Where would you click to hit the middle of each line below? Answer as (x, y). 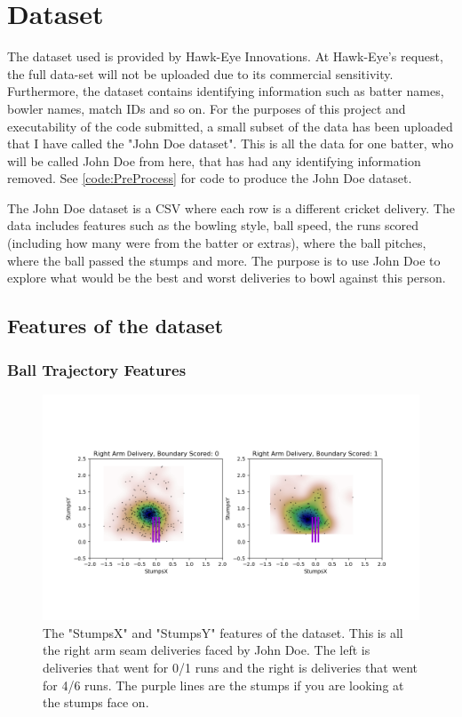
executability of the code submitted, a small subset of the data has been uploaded (230, 126)
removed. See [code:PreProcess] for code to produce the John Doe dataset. (210, 178)
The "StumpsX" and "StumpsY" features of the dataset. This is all (223, 632)
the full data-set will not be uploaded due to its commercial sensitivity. (200, 73)
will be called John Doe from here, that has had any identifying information (214, 160)
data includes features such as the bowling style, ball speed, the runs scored (213, 225)
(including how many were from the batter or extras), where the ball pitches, (217, 243)
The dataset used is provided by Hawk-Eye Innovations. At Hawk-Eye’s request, (225, 56)
